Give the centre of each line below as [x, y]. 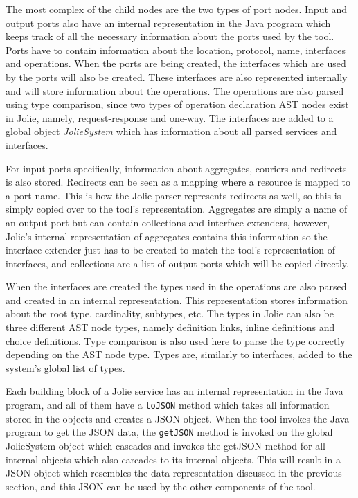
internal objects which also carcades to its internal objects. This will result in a [173, 459]
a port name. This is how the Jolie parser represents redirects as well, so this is [173, 195]
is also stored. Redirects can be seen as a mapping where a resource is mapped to [178, 182]
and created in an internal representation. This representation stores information [177, 300]
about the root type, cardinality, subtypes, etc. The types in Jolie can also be [170, 313]
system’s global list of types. [65, 367]
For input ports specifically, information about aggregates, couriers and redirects [176, 168]
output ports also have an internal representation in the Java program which [168, 23]
